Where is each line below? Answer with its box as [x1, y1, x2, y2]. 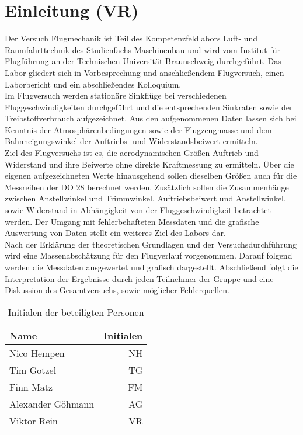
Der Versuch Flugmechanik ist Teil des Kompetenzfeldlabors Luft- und [5, 32, 258, 44]
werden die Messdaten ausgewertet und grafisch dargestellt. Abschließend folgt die [5, 261, 298, 273]
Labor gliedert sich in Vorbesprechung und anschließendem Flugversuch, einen [5, 66, 284, 78]
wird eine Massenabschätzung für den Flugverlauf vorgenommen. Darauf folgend [5, 249, 292, 262]
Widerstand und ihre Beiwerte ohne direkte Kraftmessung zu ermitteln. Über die [5, 158, 294, 170]
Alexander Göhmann [9, 396, 95, 410]
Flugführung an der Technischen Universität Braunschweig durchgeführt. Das [5, 55, 281, 67]
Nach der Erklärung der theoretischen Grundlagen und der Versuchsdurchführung [5, 238, 297, 250]
